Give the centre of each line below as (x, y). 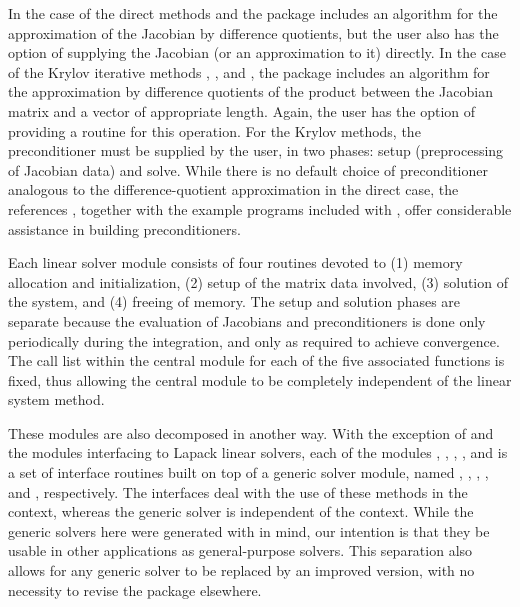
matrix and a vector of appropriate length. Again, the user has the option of (242, 110)
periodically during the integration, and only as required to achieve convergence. (254, 340)
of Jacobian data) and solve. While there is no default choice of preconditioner (248, 169)
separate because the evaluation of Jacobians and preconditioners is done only (247, 320)
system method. (56, 399)
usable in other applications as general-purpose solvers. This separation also (240, 550)
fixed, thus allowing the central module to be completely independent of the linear (260, 379)
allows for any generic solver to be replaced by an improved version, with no (241, 570)
